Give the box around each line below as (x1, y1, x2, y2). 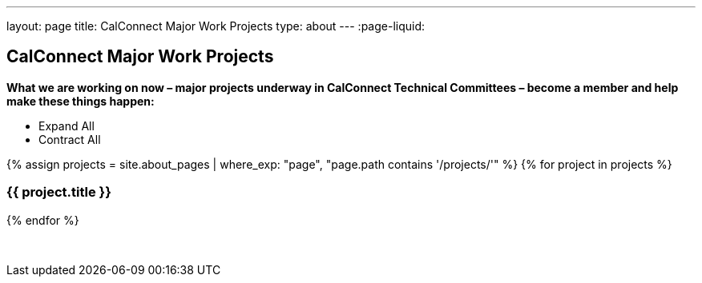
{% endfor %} (6, 213, 79, 227)
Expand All (38, 118, 95, 133)
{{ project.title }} (6, 184, 111, 201)
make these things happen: (6, 94, 155, 108)
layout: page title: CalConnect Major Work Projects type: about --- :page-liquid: (6, 19, 426, 33)
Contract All (38, 132, 101, 146)
